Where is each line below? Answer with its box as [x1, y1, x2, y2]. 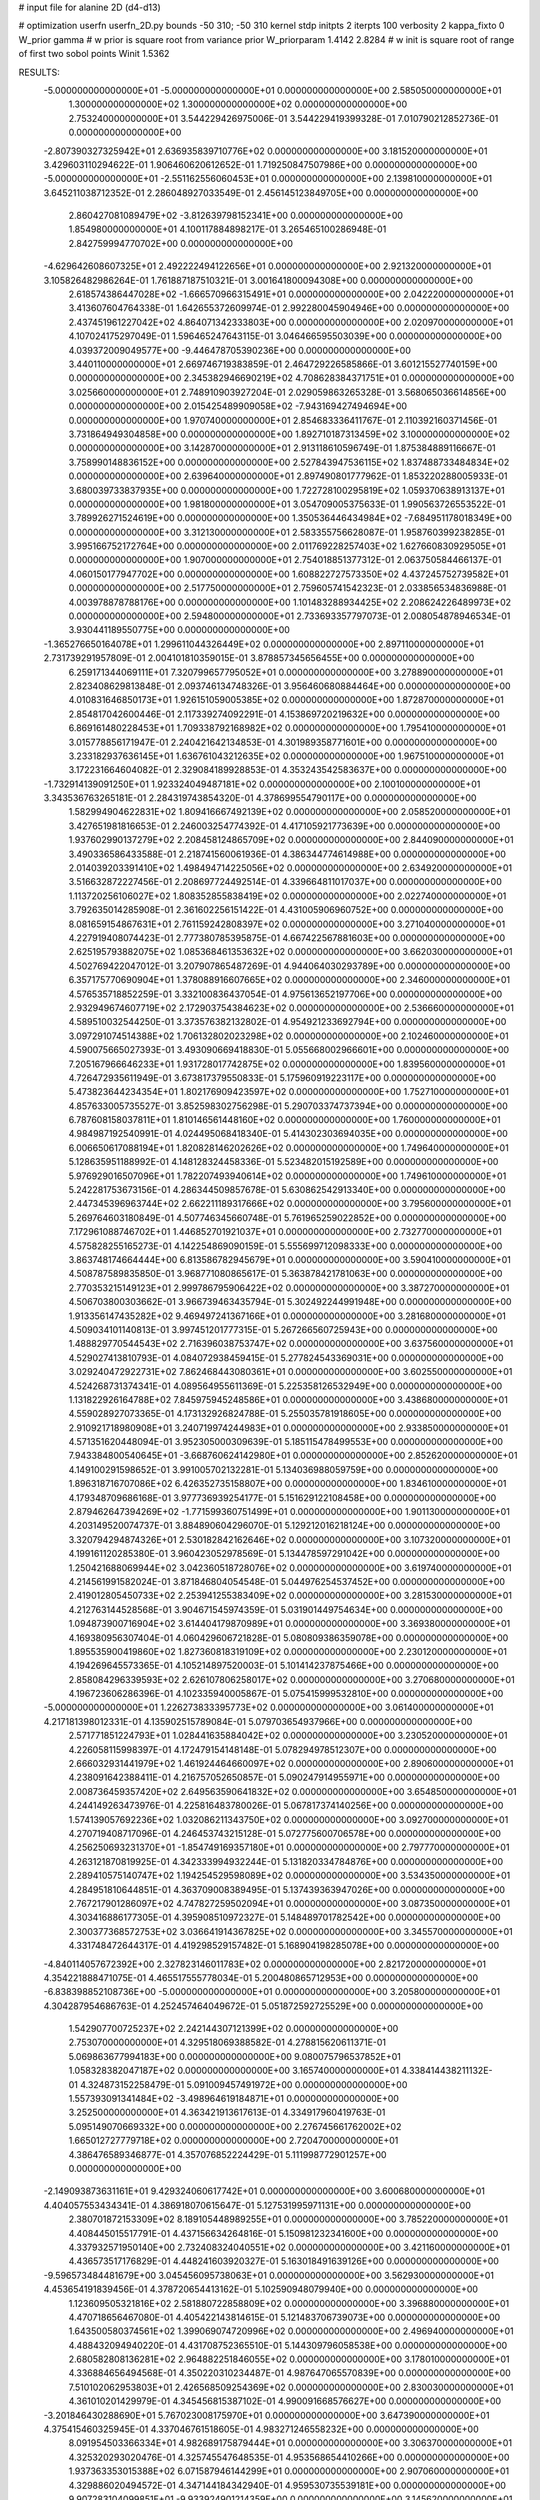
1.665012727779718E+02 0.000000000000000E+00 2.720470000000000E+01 [68, 2135, 399, 2147]
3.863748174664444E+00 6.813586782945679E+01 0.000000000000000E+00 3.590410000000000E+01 [68, 1253, 512, 1265]
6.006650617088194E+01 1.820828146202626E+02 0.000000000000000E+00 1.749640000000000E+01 [68, 1141, 509, 1154]
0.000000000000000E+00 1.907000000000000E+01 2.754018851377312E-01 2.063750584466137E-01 [68, 554, 502, 566]
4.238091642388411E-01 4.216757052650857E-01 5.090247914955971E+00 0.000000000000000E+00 [68, 1771, 500, 1784]
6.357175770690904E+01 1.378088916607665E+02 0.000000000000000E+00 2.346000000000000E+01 [68, 974, 511, 986]
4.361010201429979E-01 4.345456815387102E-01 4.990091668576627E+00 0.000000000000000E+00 [68, 2395, 502, 2407]
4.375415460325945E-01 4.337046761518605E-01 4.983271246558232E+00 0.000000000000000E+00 [43, 2423, 479, 2435]
